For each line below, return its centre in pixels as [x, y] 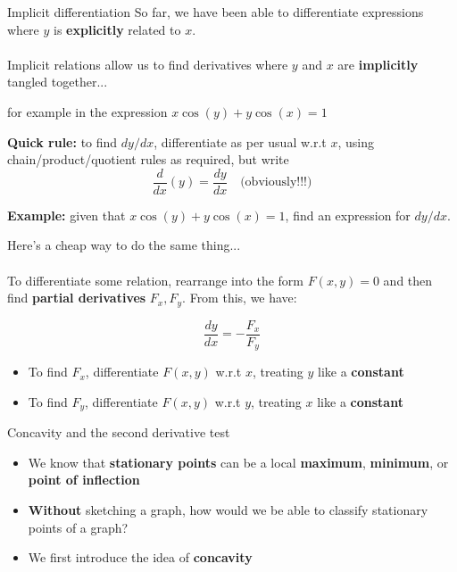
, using [356, 141]
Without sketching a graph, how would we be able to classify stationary [228, 509]
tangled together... [58, 82]
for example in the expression [87, 111]
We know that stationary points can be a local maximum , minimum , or [238, 462]
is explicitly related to [117, 29]
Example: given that [66, 215]
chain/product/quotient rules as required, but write [148, 159]
